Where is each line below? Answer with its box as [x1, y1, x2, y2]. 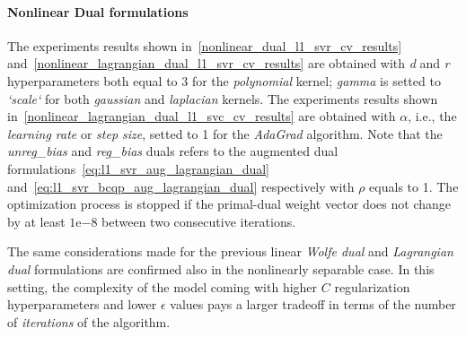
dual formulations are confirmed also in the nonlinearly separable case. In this [7, 259, 435, 278]
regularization [334, 277, 410, 296]
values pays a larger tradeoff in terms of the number [170, 295, 456, 314]
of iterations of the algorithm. [7, 312, 171, 331]
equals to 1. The [369, 177, 459, 195]
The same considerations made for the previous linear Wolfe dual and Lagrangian [7, 242, 453, 261]
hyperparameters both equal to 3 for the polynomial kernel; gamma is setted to [7, 71, 441, 90]
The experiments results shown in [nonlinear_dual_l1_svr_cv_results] [7, 36, 402, 55]
